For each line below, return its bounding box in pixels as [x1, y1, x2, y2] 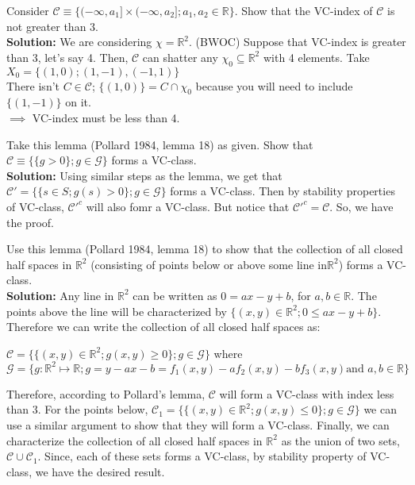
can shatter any [142, 48, 218, 65]
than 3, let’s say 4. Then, [6, 48, 129, 65]
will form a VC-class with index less [219, 385, 394, 402]
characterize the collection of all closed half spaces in [6, 432, 263, 448]
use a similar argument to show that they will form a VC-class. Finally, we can [6, 416, 390, 433]
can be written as [133, 287, 217, 303]
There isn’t [6, 77, 60, 94]
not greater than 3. [6, 17, 98, 34]
